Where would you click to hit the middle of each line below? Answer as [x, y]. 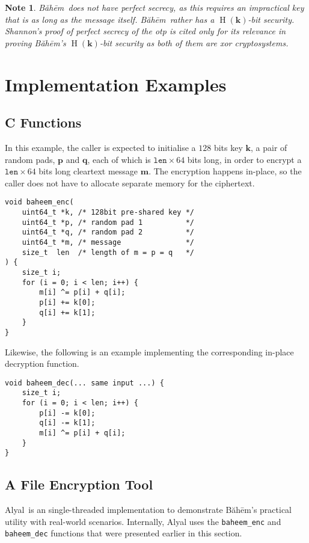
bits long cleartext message [88, 171]
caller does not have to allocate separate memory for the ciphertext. [130, 183]
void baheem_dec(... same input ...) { [84, 383]
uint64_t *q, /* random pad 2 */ [108, 232]
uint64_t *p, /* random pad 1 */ [108, 222]
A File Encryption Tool [79, 484]
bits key [228, 147]
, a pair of [269, 147]
